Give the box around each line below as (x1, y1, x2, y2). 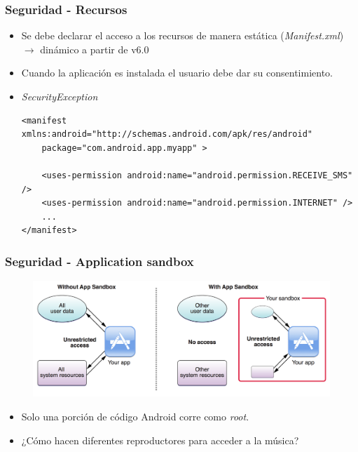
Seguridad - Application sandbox (5, 252, 194, 270)
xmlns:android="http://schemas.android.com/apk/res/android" (21, 129, 313, 140)
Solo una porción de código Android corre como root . (21, 408, 249, 423)
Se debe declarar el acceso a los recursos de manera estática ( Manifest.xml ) (21, 28, 344, 43)
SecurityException (21, 89, 98, 103)
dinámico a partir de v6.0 (40, 41, 149, 56)
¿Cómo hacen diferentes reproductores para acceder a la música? (21, 432, 299, 447)
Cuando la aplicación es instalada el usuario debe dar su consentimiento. (21, 65, 333, 80)
